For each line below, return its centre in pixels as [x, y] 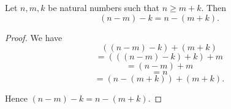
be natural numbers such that [104, 7]
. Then [214, 7]
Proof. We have [34, 37]
